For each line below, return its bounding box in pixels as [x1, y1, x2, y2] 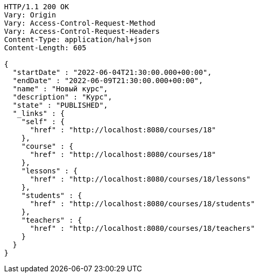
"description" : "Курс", [12, 93, 112, 101]
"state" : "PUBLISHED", [12, 101, 108, 109]
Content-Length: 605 [4, 44, 87, 52]
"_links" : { [12, 109, 65, 117]
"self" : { [21, 117, 65, 126]
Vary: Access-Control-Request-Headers [4, 27, 160, 35]
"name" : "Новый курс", [12, 85, 108, 93]
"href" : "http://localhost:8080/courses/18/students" [30, 200, 255, 208]
